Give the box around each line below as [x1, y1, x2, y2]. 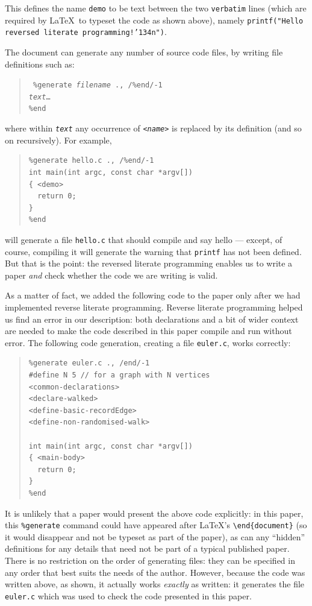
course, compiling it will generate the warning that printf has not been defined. [5, 245, 302, 257]
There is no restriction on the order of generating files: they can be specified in [5, 554, 295, 567]
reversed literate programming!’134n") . [5, 25, 167, 38]
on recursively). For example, [5, 133, 112, 146]
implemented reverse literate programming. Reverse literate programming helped [5, 301, 303, 314]
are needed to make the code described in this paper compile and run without [5, 324, 292, 337]
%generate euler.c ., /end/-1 [28, 359, 150, 368]
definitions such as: [5, 57, 75, 70]
